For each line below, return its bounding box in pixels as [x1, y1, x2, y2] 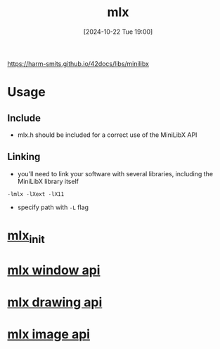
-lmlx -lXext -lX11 [7, 190, 65, 197]
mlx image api [7, 327, 90, 343]
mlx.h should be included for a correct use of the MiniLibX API [17, 131, 198, 139]
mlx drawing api [7, 294, 103, 310]
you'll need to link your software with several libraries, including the [17, 169, 213, 178]
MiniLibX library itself [17, 177, 79, 185]
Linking [7, 151, 41, 163]
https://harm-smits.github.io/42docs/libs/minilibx [7, 59, 150, 67]
